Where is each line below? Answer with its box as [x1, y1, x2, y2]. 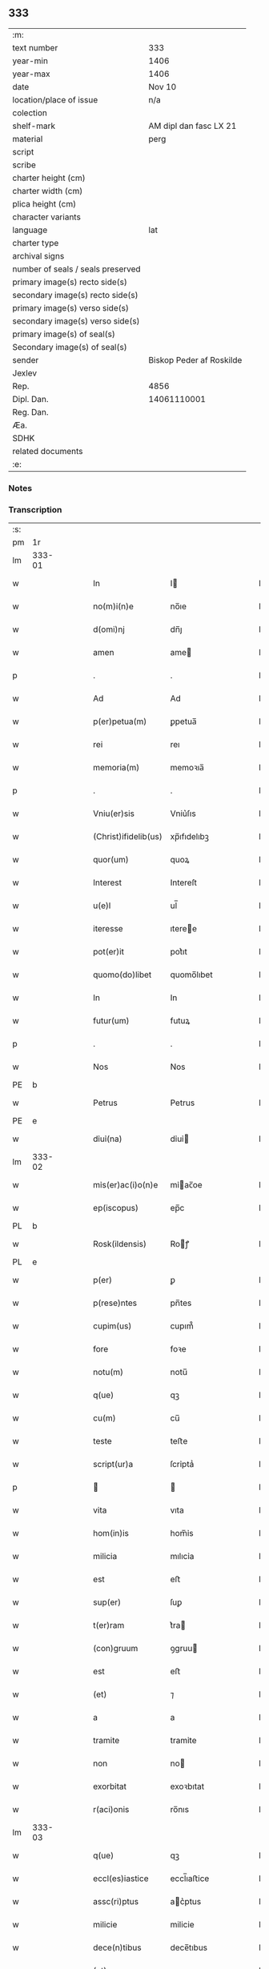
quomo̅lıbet [170, 969, 214, 980]
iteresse [93, 923, 123, 934]
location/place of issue [12, 94, 98, 105]
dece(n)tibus [93, 1942, 142, 1953]
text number [12, 42, 58, 53]
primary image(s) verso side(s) [12, 302, 130, 313]
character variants [12, 211, 82, 223]
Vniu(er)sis [93, 808, 134, 819]
